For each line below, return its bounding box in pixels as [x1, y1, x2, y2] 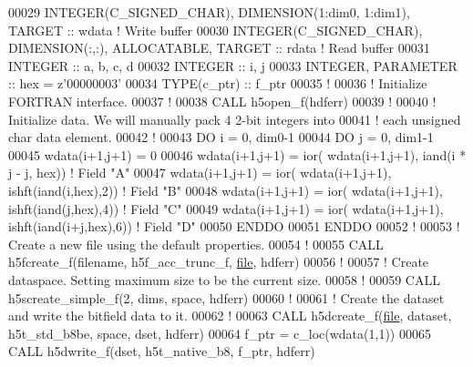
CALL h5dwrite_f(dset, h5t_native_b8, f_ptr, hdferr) [8, 342, 315, 361]
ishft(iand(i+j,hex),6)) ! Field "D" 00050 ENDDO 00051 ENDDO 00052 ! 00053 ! [8, 217, 460, 236]
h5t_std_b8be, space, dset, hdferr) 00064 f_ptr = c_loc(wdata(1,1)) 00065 [8, 323, 431, 342]
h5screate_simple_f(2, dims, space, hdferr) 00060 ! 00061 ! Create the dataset [8, 288, 445, 307]
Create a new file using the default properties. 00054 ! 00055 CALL [8, 234, 384, 253]
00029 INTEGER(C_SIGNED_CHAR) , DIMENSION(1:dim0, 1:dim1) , [8, 3, 410, 21]
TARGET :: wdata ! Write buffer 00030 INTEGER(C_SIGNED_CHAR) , [8, 20, 423, 39]
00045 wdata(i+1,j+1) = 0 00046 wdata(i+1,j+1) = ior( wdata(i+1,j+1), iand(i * [8, 145, 467, 164]
